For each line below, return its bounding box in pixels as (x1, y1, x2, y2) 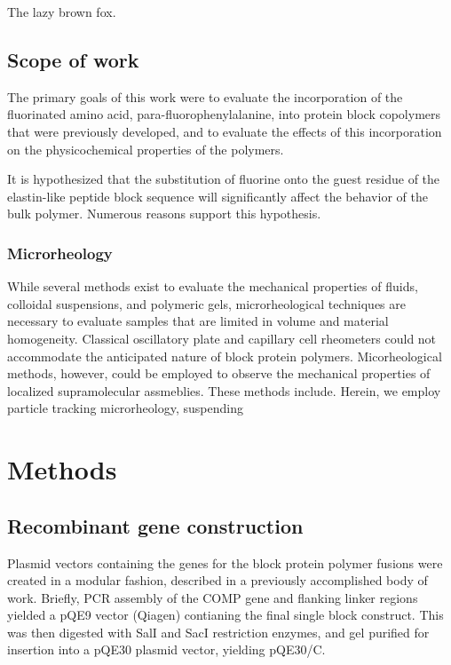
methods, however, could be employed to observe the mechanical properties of (7, 364, 431, 383)
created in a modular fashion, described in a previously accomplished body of (7, 571, 428, 590)
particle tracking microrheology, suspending (7, 399, 243, 417)
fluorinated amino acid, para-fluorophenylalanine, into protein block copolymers (7, 105, 441, 123)
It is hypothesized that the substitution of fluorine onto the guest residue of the (7, 170, 440, 188)
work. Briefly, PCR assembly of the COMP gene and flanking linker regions (7, 588, 418, 606)
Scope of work (7, 45, 139, 73)
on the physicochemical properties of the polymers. (7, 139, 284, 158)
